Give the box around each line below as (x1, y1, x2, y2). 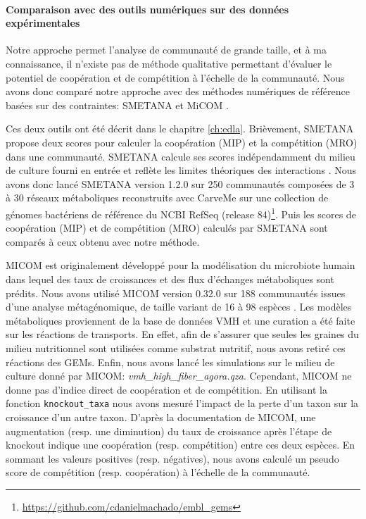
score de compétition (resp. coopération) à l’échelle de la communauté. (6, 465, 310, 480)
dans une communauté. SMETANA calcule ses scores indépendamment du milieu (6, 149, 355, 163)
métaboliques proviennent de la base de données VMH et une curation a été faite (6, 313, 355, 327)
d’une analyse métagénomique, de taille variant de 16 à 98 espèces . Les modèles (6, 299, 352, 314)
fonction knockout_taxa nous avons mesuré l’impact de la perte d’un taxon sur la (6, 396, 359, 411)
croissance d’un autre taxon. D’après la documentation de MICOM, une (6, 409, 316, 424)
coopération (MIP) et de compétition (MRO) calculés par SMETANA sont (6, 220, 328, 235)
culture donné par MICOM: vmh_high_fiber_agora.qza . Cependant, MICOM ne (6, 368, 352, 383)
